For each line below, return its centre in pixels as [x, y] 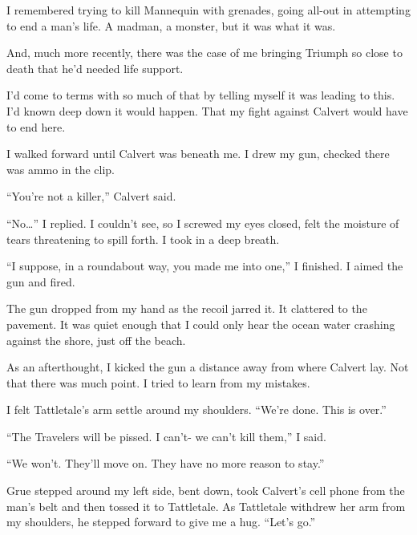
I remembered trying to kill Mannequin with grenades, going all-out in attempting [208, 10]
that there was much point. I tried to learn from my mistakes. [158, 382]
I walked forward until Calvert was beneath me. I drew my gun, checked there [198, 154]
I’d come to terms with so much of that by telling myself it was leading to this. [201, 95]
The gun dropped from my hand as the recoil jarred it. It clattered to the [187, 308]
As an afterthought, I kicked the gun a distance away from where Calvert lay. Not [208, 367]
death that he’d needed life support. [95, 68]
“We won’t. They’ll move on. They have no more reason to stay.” [166, 463]
